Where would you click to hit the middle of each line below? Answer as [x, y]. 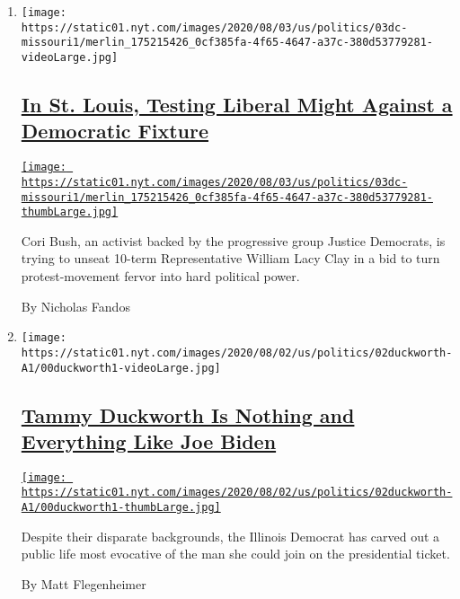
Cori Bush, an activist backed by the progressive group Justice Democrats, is [233, 240]
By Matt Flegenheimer [84, 583]
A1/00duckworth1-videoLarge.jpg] [121, 368]
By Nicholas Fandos [75, 306]
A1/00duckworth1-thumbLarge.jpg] [121, 508]
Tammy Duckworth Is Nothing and [188, 414]
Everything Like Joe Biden [149, 440]
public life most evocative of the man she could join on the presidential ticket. [235, 554]
